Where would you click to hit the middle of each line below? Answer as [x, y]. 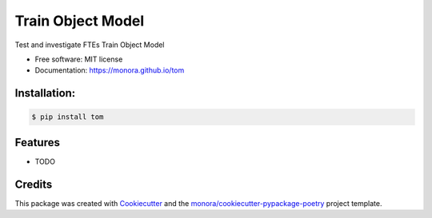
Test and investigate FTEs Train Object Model [90, 45]
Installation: [45, 93]
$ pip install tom [68, 117]
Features [37, 143]
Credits [34, 184]
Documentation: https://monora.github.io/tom [110, 70]
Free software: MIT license [79, 59]
